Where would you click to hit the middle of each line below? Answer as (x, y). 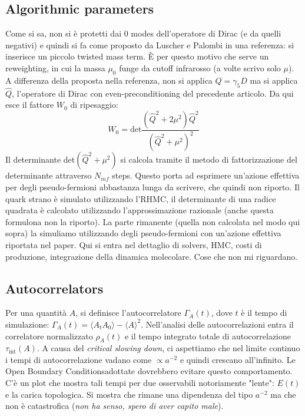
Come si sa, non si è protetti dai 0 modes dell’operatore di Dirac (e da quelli (143, 33)
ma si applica (274, 80)
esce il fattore (30, 105)
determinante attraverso (49, 175)
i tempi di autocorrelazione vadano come (79, 359)
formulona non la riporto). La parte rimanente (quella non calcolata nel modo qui (153, 221)
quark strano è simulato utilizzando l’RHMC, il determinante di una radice (141, 198)
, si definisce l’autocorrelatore (128, 313)
